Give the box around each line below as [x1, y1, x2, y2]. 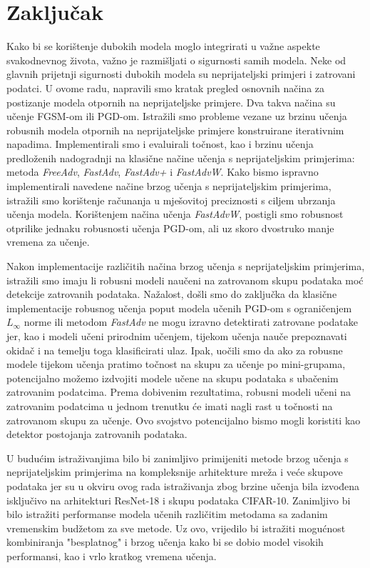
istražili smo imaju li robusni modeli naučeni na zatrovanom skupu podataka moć [6, 272, 364, 287]
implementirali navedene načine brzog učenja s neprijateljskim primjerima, [6, 179, 332, 194]
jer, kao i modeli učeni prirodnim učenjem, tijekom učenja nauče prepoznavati [6, 329, 347, 343]
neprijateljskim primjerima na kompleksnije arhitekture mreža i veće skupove [6, 464, 343, 479]
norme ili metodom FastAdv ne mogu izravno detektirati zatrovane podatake [24, 314, 359, 329]
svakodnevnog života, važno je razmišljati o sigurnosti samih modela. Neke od [6, 52, 346, 67]
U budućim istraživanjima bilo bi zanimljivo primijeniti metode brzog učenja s [6, 450, 349, 465]
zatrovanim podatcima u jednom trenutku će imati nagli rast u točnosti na [6, 398, 333, 413]
